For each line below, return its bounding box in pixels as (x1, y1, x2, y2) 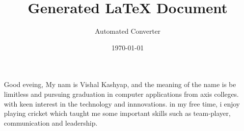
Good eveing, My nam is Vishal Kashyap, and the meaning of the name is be (4, 79, 236, 89)
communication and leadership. (4, 117, 98, 128)
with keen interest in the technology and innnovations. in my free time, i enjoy (4, 98, 240, 109)
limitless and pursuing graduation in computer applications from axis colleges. (4, 88, 239, 99)
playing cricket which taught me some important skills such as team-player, (4, 108, 231, 118)
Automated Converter (95, 26, 161, 36)
